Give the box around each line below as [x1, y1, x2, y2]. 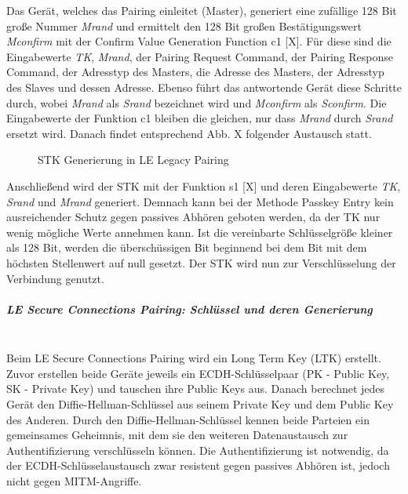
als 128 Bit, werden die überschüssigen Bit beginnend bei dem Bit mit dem [6, 239, 367, 256]
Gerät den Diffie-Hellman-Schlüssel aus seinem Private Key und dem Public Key [6, 396, 394, 412]
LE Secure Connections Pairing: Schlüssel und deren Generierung [6, 300, 373, 317]
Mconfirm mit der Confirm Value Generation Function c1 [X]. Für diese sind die [6, 33, 392, 49]
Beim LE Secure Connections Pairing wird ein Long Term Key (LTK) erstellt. [6, 350, 381, 366]
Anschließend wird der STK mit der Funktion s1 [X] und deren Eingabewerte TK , [6, 177, 401, 194]
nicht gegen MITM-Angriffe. [6, 473, 142, 489]
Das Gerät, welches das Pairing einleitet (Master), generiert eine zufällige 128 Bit [6, 2, 397, 18]
